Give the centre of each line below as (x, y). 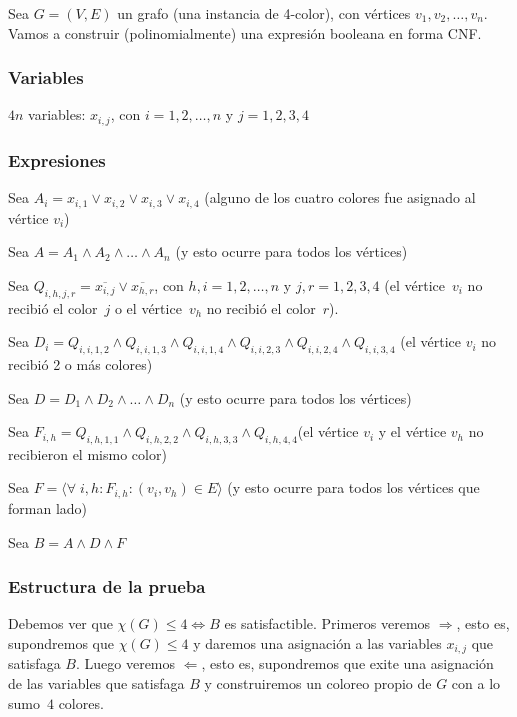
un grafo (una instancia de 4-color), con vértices (264, 13)
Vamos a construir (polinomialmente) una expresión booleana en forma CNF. (245, 32)
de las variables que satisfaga (96, 682)
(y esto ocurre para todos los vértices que (353, 487)
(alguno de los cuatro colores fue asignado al (340, 197)
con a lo (476, 682)
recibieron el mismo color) (87, 453)
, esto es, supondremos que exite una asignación (347, 663)
